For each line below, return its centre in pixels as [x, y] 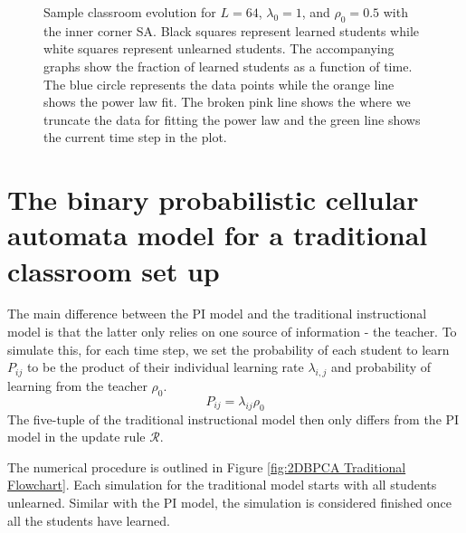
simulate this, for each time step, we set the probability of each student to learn [228, 349]
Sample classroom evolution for [130, 12]
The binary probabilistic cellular [213, 200]
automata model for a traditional [218, 235]
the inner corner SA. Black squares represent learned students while [232, 30]
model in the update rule [76, 437]
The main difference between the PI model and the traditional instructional [217, 314]
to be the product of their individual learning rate [165, 367]
